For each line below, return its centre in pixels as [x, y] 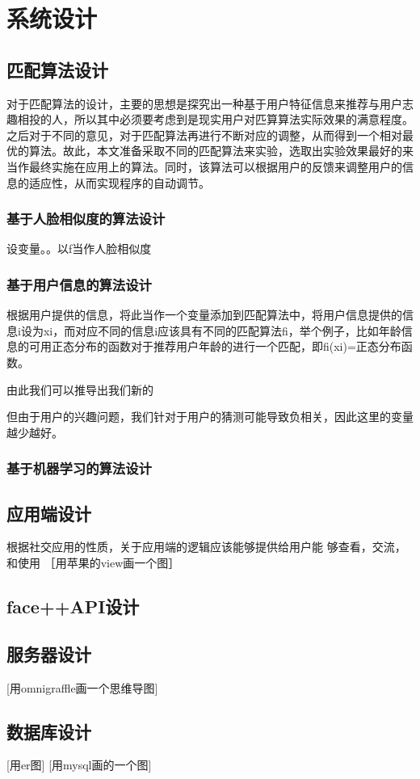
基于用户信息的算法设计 [79, 284]
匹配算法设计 [57, 69]
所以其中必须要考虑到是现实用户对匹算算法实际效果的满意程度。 [244, 119]
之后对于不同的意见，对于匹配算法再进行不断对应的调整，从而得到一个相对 [204, 135]
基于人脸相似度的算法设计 [86, 219]
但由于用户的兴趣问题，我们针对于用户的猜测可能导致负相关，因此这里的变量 [210, 417]
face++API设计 [73, 606]
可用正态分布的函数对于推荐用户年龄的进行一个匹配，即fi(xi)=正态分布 [215, 346]
